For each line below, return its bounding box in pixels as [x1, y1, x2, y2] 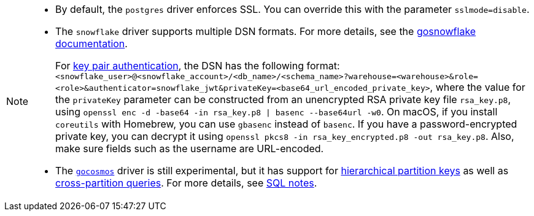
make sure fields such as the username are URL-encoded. [55, 142, 324, 155]
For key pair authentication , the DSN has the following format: [55, 60, 340, 72]
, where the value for [430, 81, 525, 93]
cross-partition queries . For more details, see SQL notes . [55, 177, 317, 189]
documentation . [55, 37, 128, 50]
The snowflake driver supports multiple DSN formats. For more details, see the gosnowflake [55, 25, 476, 37]
